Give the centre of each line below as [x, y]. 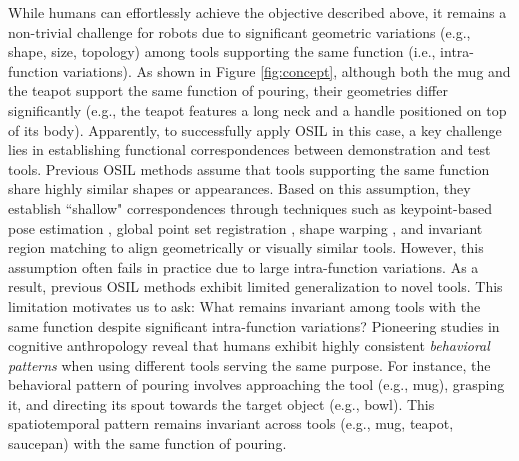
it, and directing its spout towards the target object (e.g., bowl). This [221, 403]
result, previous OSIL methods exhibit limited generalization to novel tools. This [255, 286]
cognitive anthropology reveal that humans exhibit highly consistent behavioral [249, 345]
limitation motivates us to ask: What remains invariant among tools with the [244, 305]
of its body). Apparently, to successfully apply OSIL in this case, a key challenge [255, 129]
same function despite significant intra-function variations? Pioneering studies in [254, 325]
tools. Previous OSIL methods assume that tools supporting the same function [249, 168]
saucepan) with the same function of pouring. [147, 443]
